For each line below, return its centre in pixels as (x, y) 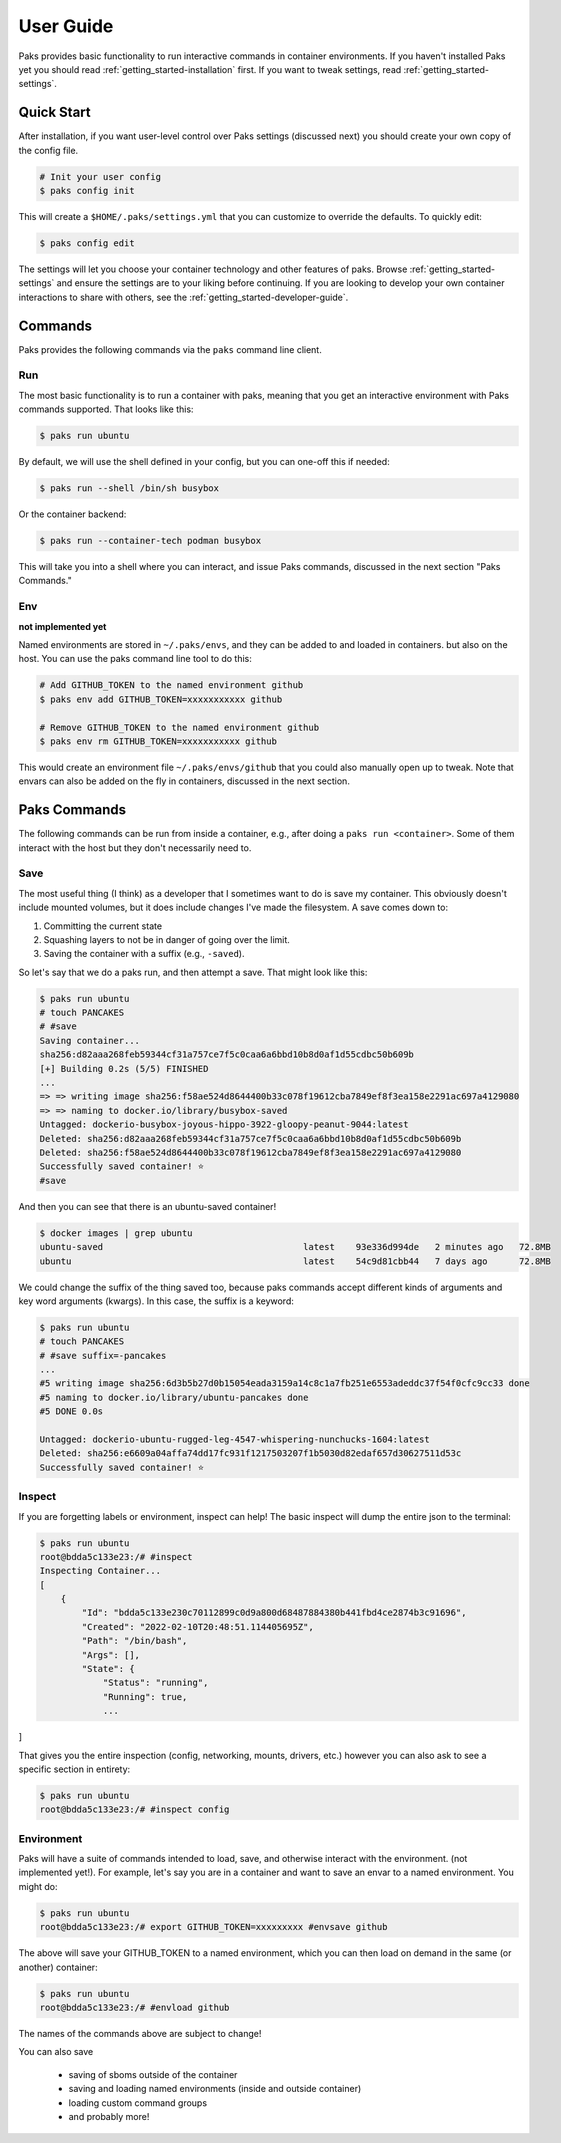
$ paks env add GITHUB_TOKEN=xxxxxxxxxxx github (161, 699)
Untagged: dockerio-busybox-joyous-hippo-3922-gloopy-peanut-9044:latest (224, 1124)
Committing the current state (103, 926)
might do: (38, 1886)
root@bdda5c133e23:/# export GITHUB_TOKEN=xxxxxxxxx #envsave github (213, 1927)
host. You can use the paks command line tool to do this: (135, 659)
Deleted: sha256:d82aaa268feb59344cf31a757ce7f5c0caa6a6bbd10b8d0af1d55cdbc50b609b (250, 1138)
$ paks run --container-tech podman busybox (150, 541)
